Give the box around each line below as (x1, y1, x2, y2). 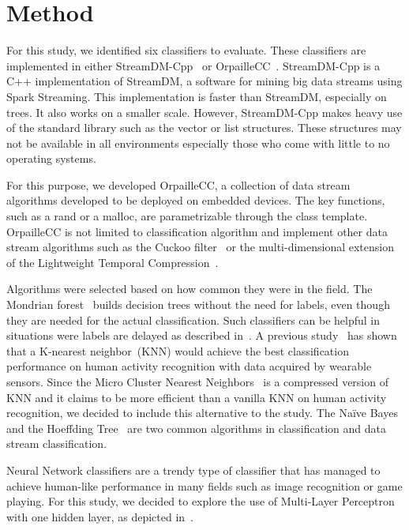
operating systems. (6, 150, 96, 167)
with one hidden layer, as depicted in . (6, 508, 193, 524)
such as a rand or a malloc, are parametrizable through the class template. (6, 208, 368, 224)
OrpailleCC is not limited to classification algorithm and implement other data (6, 223, 388, 239)
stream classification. (6, 435, 107, 452)
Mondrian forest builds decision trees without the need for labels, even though (6, 296, 390, 313)
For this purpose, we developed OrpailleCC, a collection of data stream (6, 176, 351, 193)
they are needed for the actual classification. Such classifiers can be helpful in (6, 311, 381, 328)
